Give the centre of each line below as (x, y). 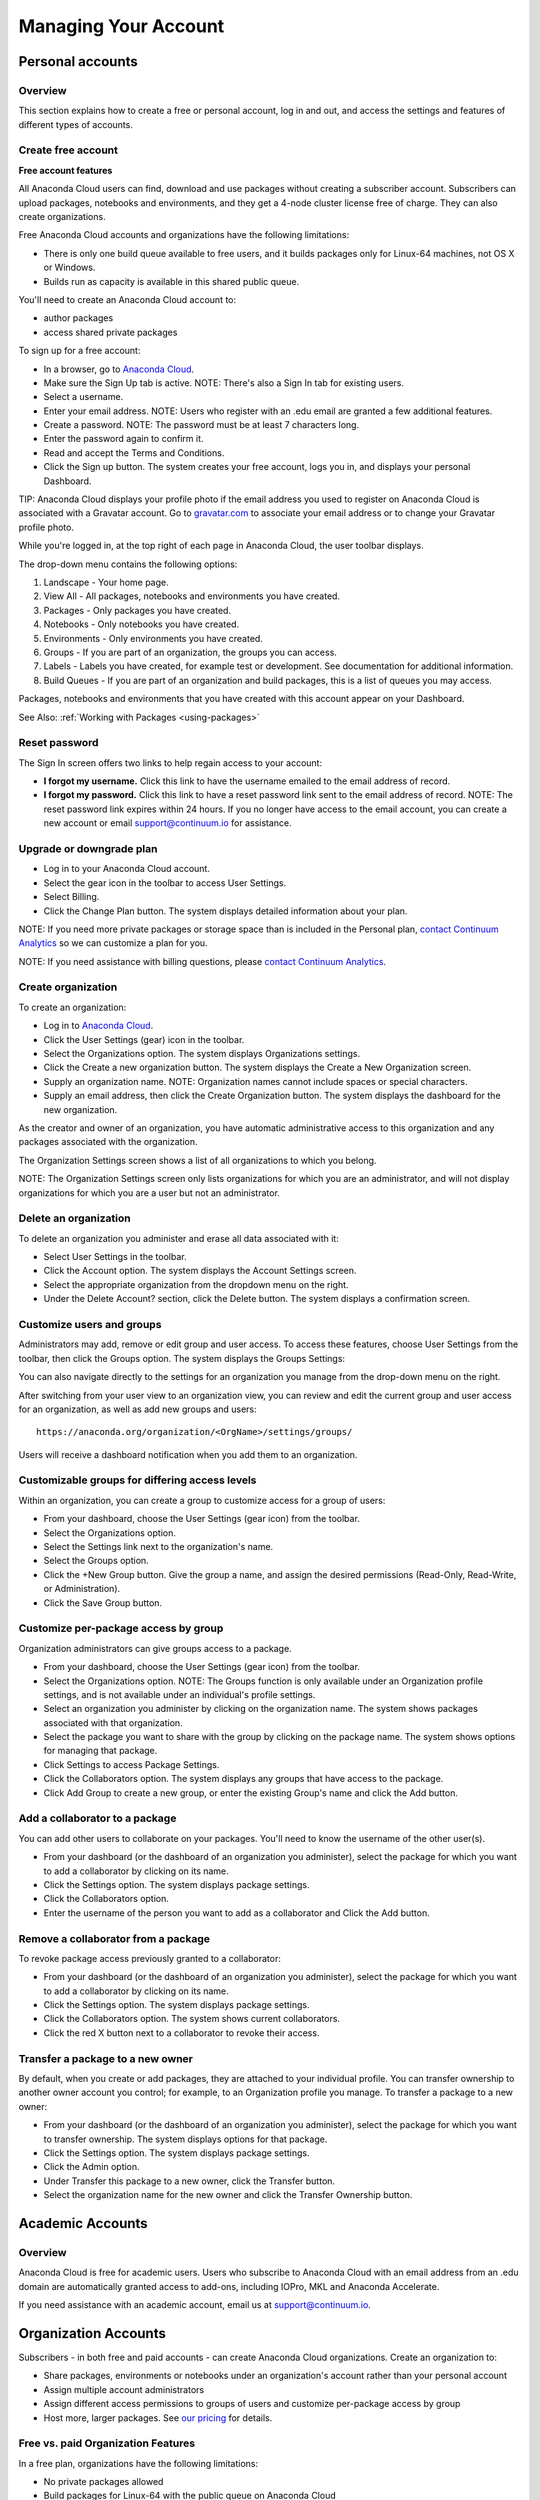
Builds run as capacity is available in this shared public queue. (171, 281)
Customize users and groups (90, 1324)
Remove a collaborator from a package (114, 1938)
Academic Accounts (83, 2223)
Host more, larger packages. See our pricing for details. (158, 2417)
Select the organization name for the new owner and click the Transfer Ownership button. (228, 2195)
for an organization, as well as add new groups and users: (137, 1409)
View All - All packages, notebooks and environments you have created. (191, 596)
